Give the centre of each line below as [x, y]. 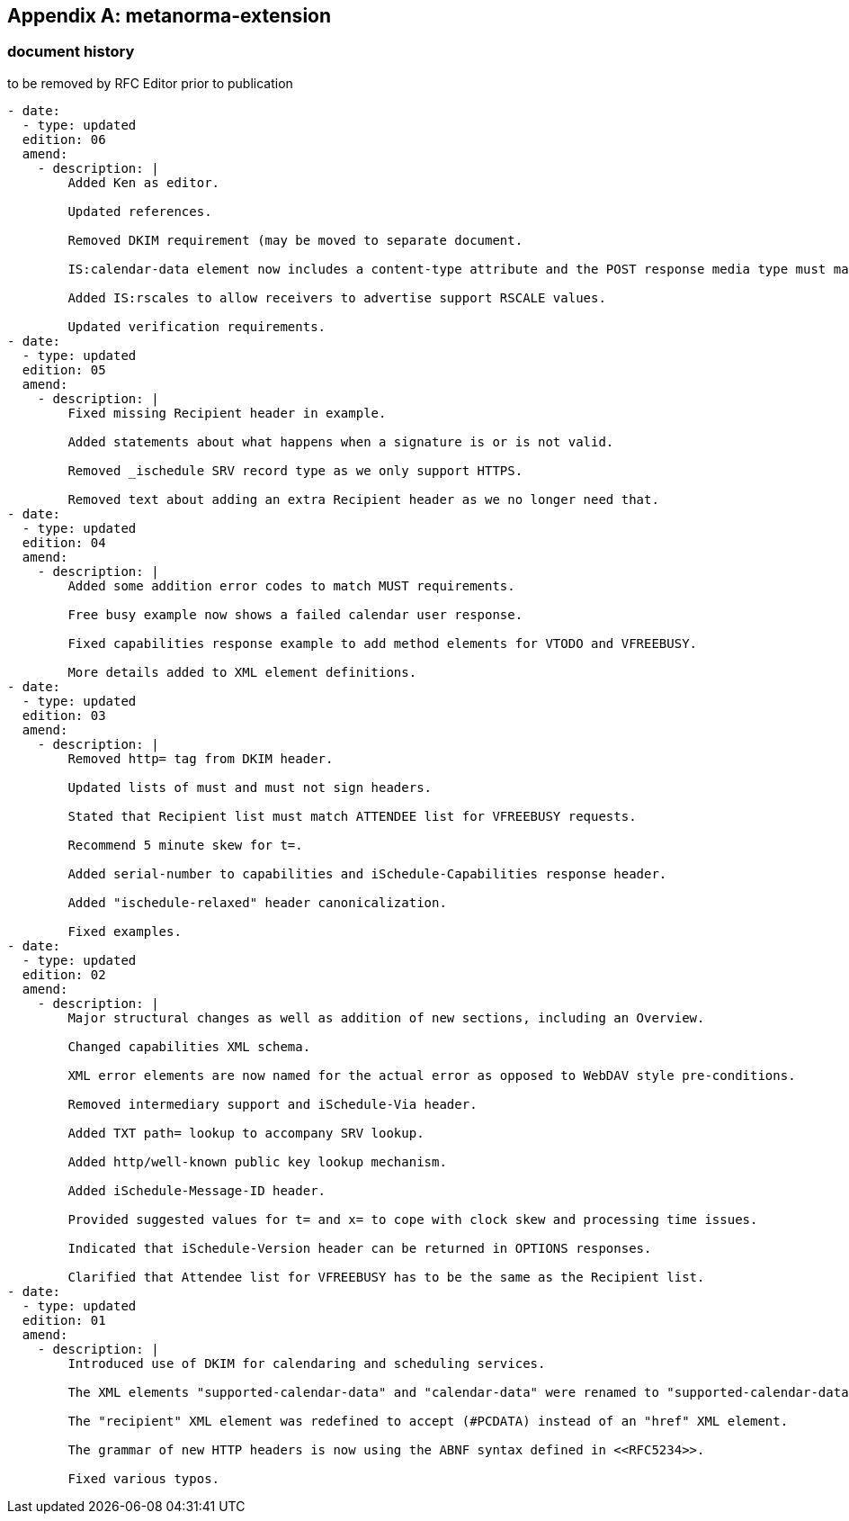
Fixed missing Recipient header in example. [227, 413]
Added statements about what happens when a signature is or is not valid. [341, 441]
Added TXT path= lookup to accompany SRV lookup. [246, 1133]
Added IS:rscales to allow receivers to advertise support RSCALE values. [337, 297]
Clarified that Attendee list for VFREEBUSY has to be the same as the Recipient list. [386, 1277]
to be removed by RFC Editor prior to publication [150, 83]
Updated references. [140, 211]
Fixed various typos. [144, 1478]
